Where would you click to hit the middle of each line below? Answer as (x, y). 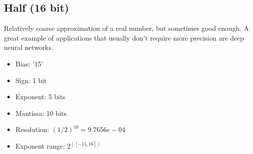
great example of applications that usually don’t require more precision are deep (124, 37)
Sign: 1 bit (31, 80)
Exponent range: (40, 146)
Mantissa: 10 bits (41, 113)
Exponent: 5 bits (40, 97)
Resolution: (32, 129)
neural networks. (29, 47)
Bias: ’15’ (29, 63)
